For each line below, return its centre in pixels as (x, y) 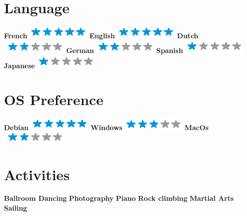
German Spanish (124, 50)
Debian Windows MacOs (106, 127)
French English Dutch (101, 35)
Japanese (19, 65)
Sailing (16, 207)
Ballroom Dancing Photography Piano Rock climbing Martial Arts (119, 198)
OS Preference (54, 99)
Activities (37, 174)
